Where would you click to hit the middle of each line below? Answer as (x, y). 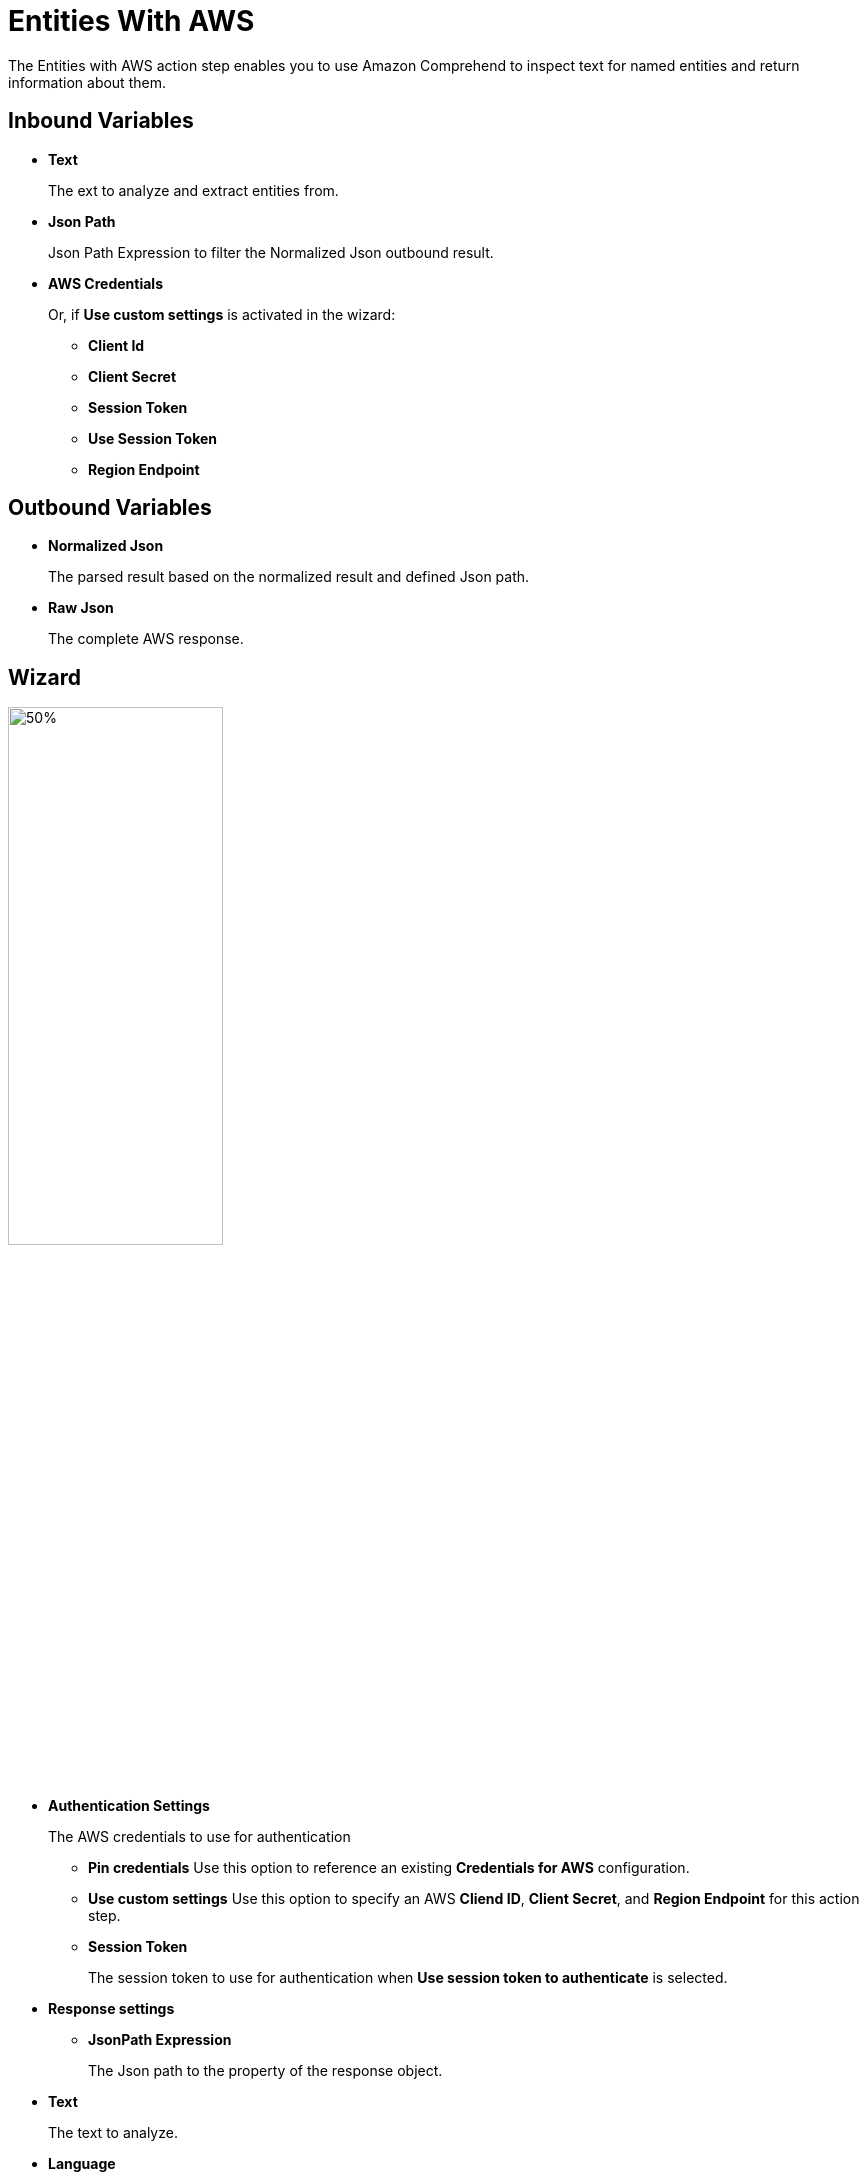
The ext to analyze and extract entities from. (193, 190)
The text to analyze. (113, 2133)
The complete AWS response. (146, 639)
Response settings (111, 2009)
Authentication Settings (129, 1806)
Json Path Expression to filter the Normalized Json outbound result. (271, 252)
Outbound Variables (110, 508)
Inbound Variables (101, 121)
